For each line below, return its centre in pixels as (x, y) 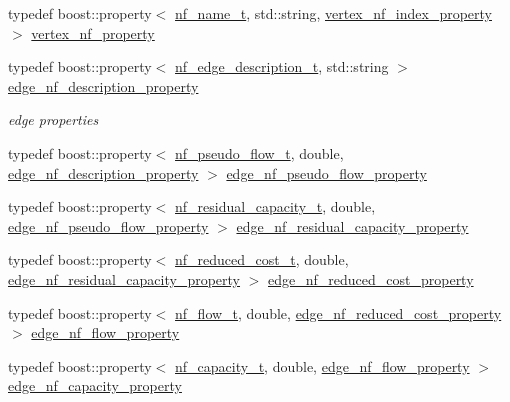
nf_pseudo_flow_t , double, (259, 152)
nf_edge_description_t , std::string (282, 66)
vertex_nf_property (93, 32)
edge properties (53, 119)
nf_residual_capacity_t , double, (275, 206)
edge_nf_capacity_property (95, 385)
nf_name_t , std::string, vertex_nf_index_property (333, 13)
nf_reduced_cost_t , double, (262, 259)
